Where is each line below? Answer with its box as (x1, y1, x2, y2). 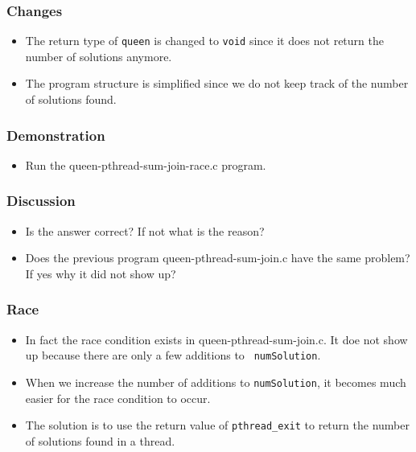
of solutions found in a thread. (25, 432, 175, 449)
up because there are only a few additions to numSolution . (25, 347, 321, 364)
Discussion (6, 191, 76, 211)
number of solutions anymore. (25, 47, 172, 64)
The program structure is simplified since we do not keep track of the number (25, 75, 409, 92)
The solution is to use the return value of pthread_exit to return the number (25, 417, 410, 434)
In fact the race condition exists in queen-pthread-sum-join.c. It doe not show (25, 331, 408, 347)
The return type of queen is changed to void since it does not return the (25, 32, 384, 49)
